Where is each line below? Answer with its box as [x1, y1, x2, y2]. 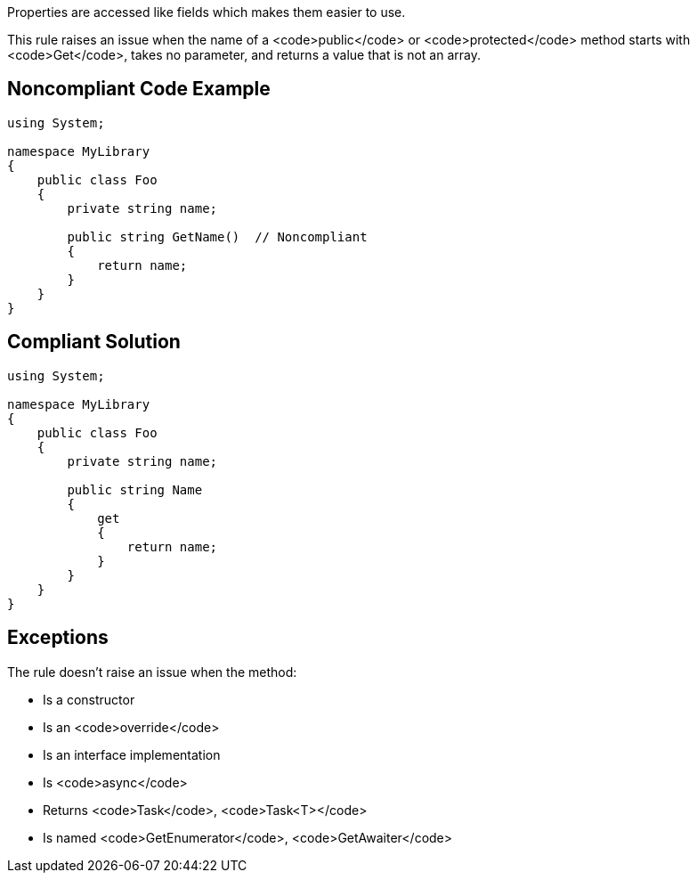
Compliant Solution [7, 330, 181, 354]
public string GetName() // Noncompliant [67, 229, 368, 244]
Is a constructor [43, 691, 135, 707]
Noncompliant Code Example [7, 77, 271, 101]
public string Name [67, 482, 203, 497]
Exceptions [7, 626, 109, 649]
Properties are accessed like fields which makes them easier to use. [7, 4, 406, 20]
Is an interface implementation [43, 746, 221, 762]
